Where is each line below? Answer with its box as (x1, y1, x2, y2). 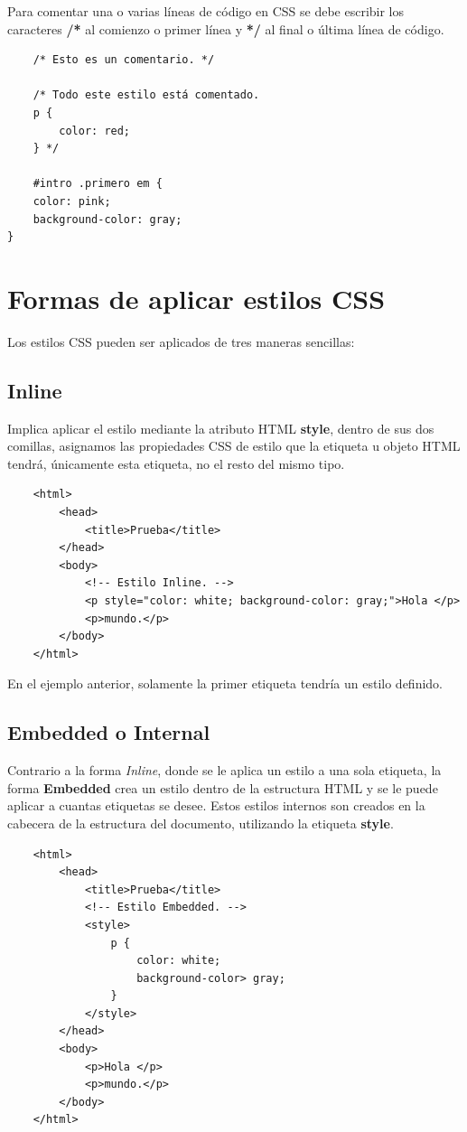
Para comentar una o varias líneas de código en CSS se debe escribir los (7, 2, 405, 20)
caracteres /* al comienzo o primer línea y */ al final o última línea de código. (7, 19, 444, 38)
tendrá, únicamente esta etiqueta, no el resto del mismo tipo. (7, 454, 345, 472)
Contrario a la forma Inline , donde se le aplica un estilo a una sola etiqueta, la (7, 761, 442, 780)
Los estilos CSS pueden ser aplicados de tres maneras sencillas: (7, 332, 355, 351)
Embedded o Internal (7, 718, 210, 746)
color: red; (59, 124, 131, 137)
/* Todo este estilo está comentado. (33, 89, 260, 102)
